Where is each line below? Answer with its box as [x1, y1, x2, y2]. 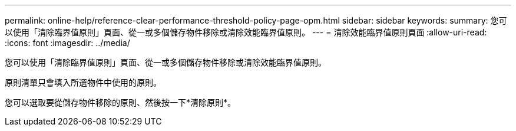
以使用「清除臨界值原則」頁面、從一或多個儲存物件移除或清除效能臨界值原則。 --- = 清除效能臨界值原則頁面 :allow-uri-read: [5, 27, 487, 37]
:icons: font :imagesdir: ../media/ [5, 38, 130, 48]
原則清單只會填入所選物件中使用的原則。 [5, 77, 161, 87]
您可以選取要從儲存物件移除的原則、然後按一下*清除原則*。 [5, 97, 236, 107]
